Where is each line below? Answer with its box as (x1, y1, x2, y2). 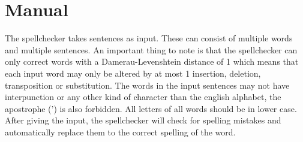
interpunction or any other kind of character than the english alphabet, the (5, 90, 281, 103)
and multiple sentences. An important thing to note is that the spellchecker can (5, 43, 298, 56)
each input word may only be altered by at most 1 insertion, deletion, (5, 67, 261, 79)
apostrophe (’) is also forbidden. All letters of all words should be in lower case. (5, 102, 297, 114)
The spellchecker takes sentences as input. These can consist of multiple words (5, 32, 293, 44)
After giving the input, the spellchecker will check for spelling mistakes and (5, 114, 281, 126)
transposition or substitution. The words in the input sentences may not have (5, 78, 290, 91)
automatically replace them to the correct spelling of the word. (5, 125, 236, 138)
